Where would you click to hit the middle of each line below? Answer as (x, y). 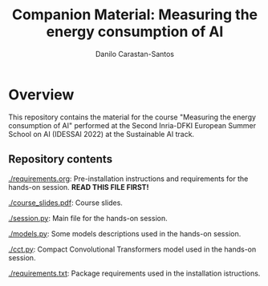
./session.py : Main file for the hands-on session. (88, 218)
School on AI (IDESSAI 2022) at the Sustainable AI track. (102, 134)
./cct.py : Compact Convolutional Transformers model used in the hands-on (132, 249)
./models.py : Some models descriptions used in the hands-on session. (125, 233)
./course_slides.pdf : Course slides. (65, 203)
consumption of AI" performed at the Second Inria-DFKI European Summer (132, 125)
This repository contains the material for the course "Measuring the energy (132, 117)
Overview (41, 95)
